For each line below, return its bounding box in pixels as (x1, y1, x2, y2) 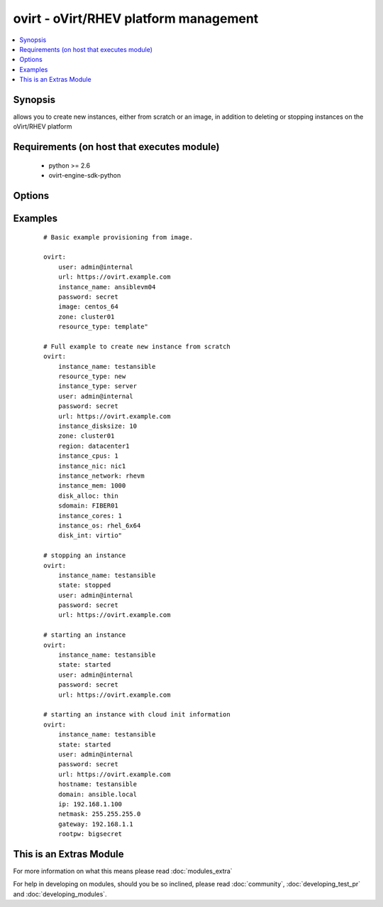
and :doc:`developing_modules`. (13, 889, 107, 898)
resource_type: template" (57, 323, 149, 331)
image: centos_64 (57, 303, 118, 311)
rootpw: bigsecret (57, 830, 123, 838)
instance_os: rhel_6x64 (57, 521, 141, 530)
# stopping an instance (43, 552, 126, 559)
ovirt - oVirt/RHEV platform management (13, 11, 259, 26)
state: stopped (57, 581, 111, 589)
